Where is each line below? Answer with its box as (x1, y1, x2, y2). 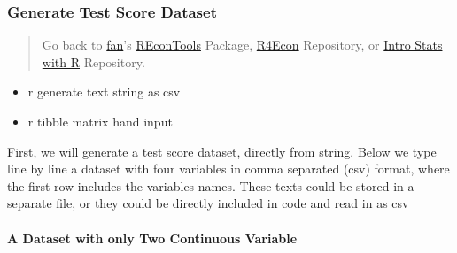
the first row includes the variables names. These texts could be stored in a (7, 176, 414, 195)
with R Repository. (42, 52, 145, 71)
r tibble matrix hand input (27, 112, 173, 130)
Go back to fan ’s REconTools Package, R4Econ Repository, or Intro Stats (42, 35, 443, 54)
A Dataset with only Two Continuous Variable (7, 228, 298, 247)
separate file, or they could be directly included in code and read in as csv (7, 194, 409, 212)
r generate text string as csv (27, 82, 181, 101)
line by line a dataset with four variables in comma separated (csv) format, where (7, 159, 450, 178)
